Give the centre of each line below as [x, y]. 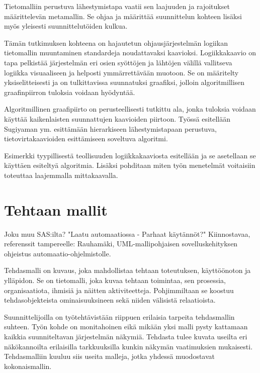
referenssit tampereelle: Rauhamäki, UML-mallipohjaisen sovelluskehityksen [121, 244]
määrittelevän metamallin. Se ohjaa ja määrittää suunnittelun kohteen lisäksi [123, 16]
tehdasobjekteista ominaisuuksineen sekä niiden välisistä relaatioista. [110, 300]
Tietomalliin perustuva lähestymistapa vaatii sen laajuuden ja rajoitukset [117, 6]
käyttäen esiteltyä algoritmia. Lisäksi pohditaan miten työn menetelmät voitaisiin [130, 165]
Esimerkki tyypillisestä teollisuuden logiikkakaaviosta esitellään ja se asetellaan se [130, 155]
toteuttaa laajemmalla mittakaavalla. [61, 175]
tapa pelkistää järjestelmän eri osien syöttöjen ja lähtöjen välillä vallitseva [118, 62]
